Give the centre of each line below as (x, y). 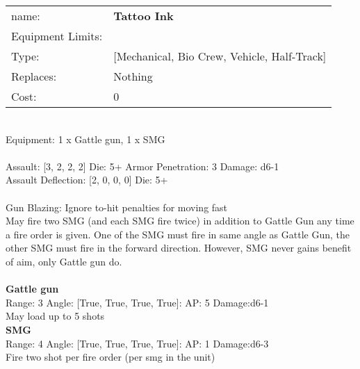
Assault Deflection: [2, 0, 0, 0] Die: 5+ (87, 180)
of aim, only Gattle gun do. (64, 261)
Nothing (133, 76)
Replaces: (34, 76)
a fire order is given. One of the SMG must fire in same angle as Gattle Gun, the (178, 234)
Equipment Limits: (57, 36)
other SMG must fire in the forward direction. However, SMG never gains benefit (179, 248)
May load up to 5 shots (55, 316)
